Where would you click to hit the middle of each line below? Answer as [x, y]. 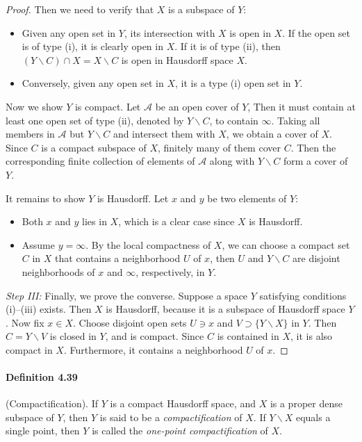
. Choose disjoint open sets [130, 322]
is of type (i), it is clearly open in [92, 46]
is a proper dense [306, 403]
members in [30, 134]
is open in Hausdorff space [177, 59]
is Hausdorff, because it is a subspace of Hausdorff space [225, 309]
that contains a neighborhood [118, 258]
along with [232, 161]
